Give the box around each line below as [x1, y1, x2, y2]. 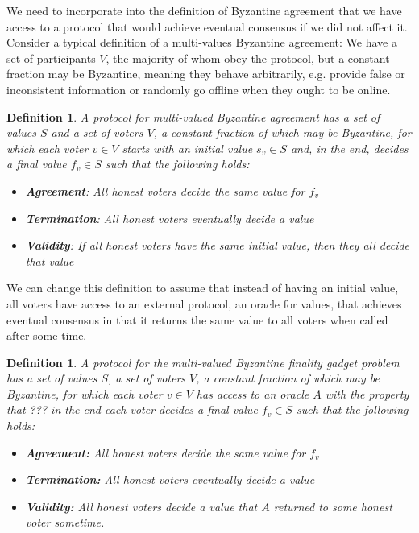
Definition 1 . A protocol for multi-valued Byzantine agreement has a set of [6, 108, 380, 125]
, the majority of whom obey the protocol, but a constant [106, 49, 390, 66]
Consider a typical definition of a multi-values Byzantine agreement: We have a [6, 34, 397, 51]
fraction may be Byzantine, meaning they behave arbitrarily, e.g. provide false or [6, 65, 405, 82]
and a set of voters [51, 124, 143, 141]
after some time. [6, 327, 87, 344]
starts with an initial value [122, 139, 253, 156]
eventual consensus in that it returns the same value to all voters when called [6, 311, 388, 328]
